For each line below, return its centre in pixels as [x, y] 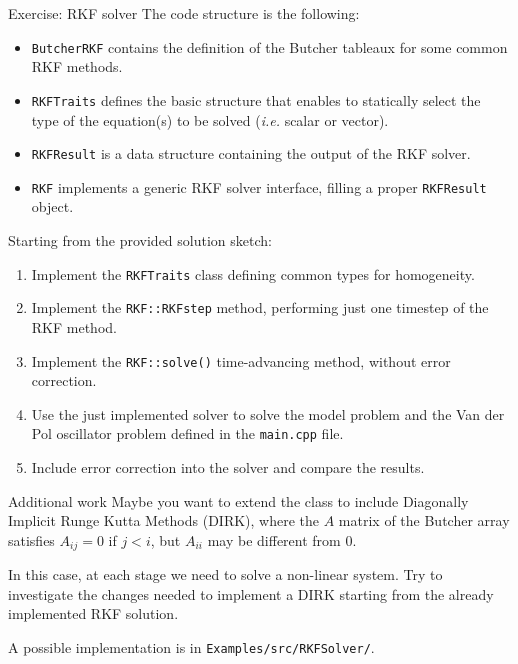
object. [52, 206]
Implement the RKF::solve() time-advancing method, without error [241, 360]
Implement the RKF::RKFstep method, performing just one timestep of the [260, 307]
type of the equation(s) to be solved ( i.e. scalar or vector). [210, 119]
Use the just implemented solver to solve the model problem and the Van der [268, 413]
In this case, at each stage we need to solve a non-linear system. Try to [225, 574]
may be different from [274, 539]
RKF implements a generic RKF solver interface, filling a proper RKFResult [259, 186]
